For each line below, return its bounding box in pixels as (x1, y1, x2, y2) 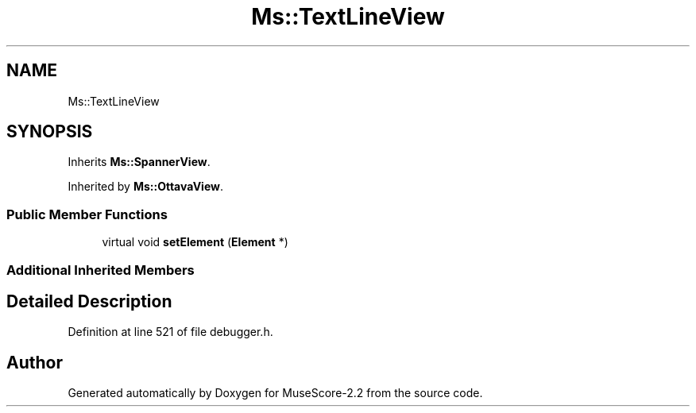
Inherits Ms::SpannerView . (68, 155, 211, 169)
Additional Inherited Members (6, 261, 195, 278)
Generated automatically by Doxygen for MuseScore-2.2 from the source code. (68, 386, 483, 400)
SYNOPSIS (6, 122, 93, 142)
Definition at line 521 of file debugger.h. (68, 325, 273, 339)
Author (6, 352, 63, 372)
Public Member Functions (6, 206, 168, 222)
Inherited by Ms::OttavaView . (68, 179, 223, 194)
